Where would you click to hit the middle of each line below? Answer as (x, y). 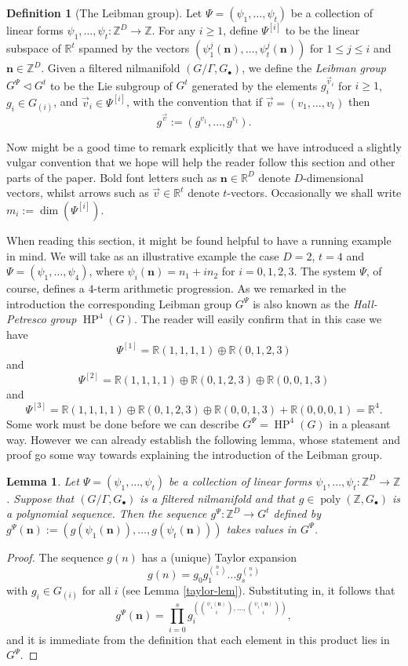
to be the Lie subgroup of (111, 85)
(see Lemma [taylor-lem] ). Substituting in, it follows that (259, 590)
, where (106, 271)
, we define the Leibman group (314, 68)
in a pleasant (360, 423)
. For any (174, 30)
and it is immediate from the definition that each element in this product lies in (198, 639)
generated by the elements (255, 85)
